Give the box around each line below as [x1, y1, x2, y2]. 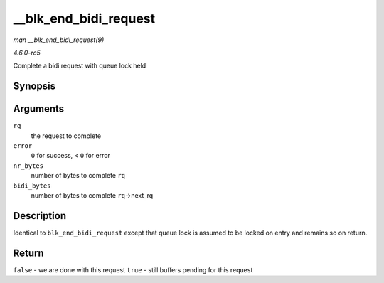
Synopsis [13, 80, 56, 92]
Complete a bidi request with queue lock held [13, 61, 146, 70]
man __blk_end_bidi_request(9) [13, 36, 105, 44]
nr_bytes [13, 161, 44, 170]
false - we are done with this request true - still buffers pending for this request [13, 265, 253, 274]
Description [13, 210, 67, 222]
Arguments [13, 103, 65, 115]
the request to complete [31, 132, 102, 140]
